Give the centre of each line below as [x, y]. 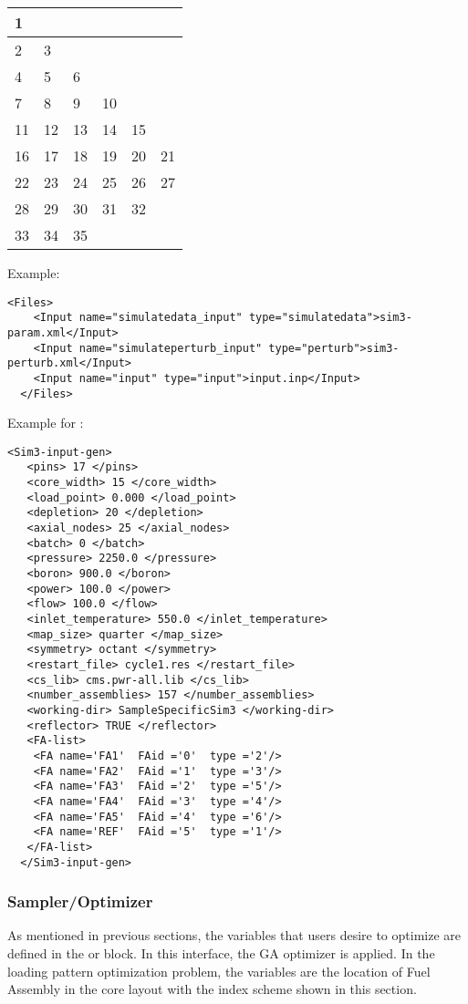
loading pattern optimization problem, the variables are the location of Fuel [219, 971]
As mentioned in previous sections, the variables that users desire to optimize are [234, 935]
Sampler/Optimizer [80, 901]
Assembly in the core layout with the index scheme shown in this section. [212, 989]
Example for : [46, 423]
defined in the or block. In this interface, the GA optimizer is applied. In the [221, 952]
